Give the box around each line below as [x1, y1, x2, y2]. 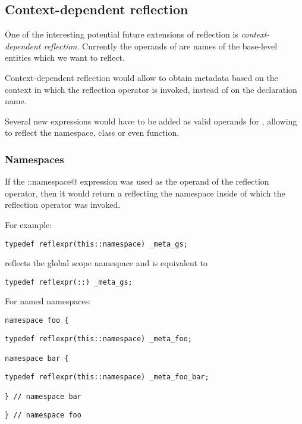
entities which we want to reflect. [5, 51, 125, 64]
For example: [5, 218, 52, 230]
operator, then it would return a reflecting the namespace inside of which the [5, 186, 285, 199]
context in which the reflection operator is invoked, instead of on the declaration [5, 83, 297, 95]
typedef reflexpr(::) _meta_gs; [5, 278, 133, 286]
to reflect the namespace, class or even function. [5, 126, 180, 139]
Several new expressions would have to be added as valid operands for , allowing [5, 114, 297, 127]
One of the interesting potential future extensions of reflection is [5, 28, 238, 40]
